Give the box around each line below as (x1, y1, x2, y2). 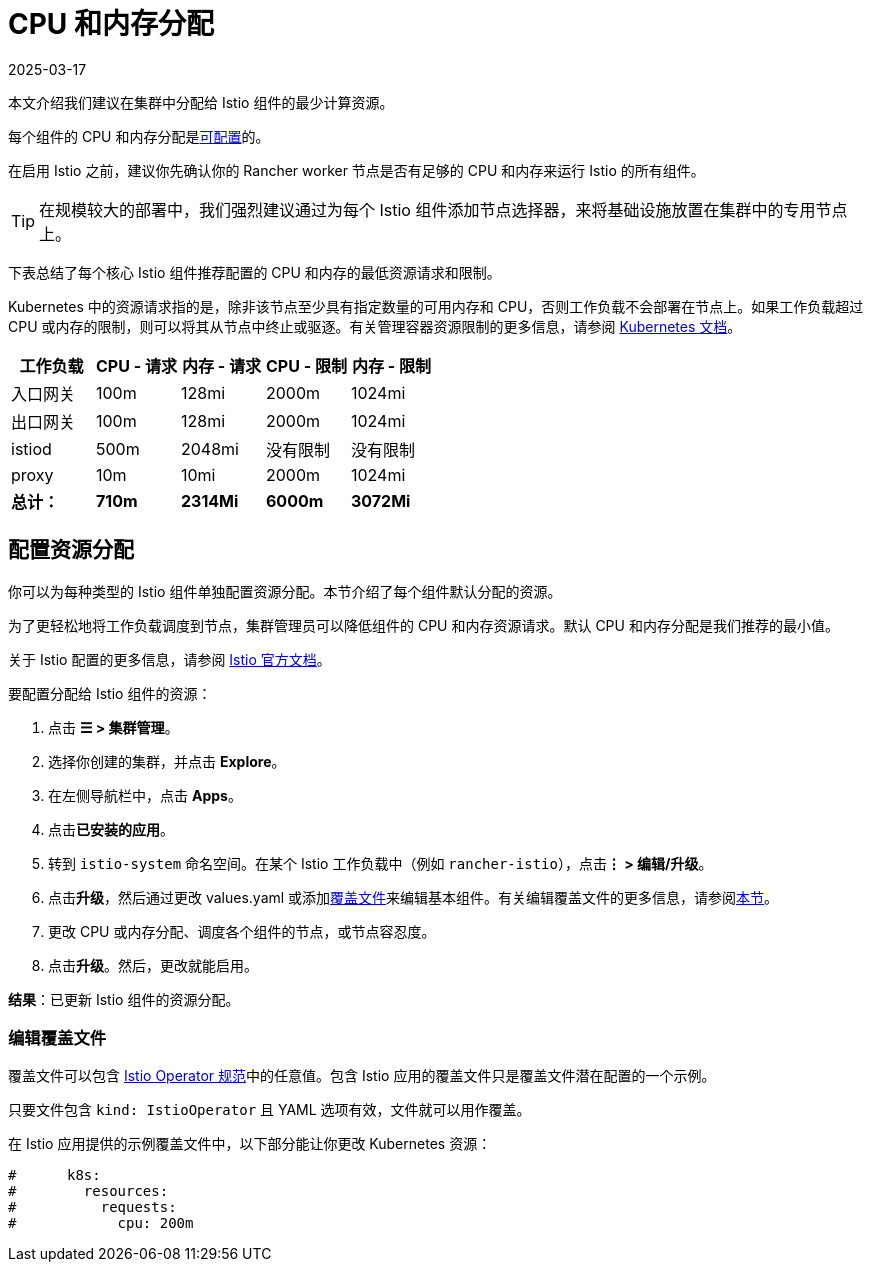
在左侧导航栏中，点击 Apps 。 (48, 786, 242, 804)
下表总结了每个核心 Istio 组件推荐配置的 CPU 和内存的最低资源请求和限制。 (8, 263, 501, 281)
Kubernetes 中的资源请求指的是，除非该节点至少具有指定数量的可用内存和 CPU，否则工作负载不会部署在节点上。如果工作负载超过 (8, 297, 864, 315)
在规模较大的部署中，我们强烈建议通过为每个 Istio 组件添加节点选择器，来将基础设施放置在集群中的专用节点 (39, 199, 848, 220)
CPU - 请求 (95, 355, 177, 376)
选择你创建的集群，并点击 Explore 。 (48, 752, 286, 770)
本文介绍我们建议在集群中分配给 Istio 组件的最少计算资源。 (8, 93, 394, 111)
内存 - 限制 (351, 355, 431, 376)
